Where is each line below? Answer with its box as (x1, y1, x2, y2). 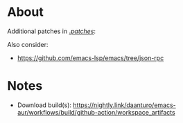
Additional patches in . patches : (7, 27, 96, 35)
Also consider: (7, 40, 49, 48)
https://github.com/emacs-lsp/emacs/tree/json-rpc (17, 53, 164, 62)
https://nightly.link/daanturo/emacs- (72, 101, 177, 109)
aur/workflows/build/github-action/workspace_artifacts (17, 108, 175, 116)
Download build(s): (17, 101, 71, 109)
